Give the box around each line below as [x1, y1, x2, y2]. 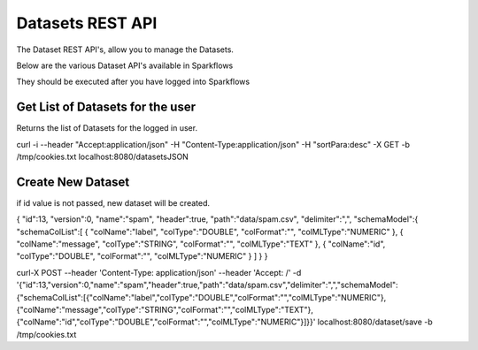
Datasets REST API [16, 13, 158, 33]
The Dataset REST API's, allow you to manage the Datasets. [16, 44, 235, 55]
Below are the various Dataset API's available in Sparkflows [16, 60, 234, 71]
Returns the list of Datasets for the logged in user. [16, 123, 198, 133]
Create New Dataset [16, 174, 130, 189]
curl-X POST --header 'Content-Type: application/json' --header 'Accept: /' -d [16, 267, 302, 278]
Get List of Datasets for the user [16, 100, 197, 115]
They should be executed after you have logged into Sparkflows [16, 76, 251, 87]
